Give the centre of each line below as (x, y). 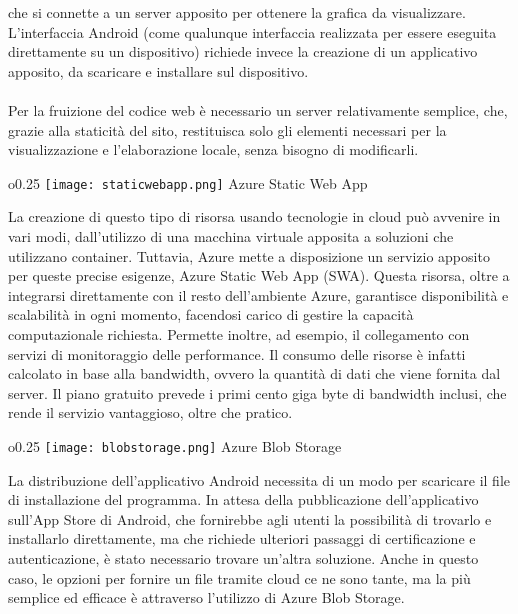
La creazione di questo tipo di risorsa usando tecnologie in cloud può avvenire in (254, 216)
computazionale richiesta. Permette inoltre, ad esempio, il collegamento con (239, 333)
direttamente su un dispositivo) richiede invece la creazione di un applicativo (243, 51)
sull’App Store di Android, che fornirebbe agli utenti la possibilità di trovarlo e (250, 518)
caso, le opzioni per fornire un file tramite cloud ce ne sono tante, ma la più (239, 577)
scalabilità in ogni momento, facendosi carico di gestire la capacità (211, 314)
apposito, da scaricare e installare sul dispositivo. (158, 70)
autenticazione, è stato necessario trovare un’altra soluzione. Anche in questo (243, 557)
